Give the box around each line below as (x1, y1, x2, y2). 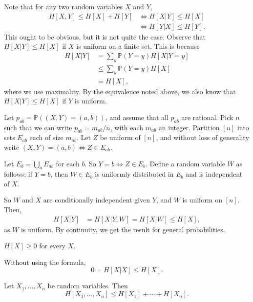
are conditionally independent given (43, 195, 150, 205)
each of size (29, 132, 63, 142)
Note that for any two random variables (4, 1, 123, 11)
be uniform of (100, 132, 141, 142)
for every (39, 241, 65, 251)
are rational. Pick (181, 112, 233, 122)
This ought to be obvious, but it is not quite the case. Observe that (4, 31, 206, 41)
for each (56, 158, 80, 168)
